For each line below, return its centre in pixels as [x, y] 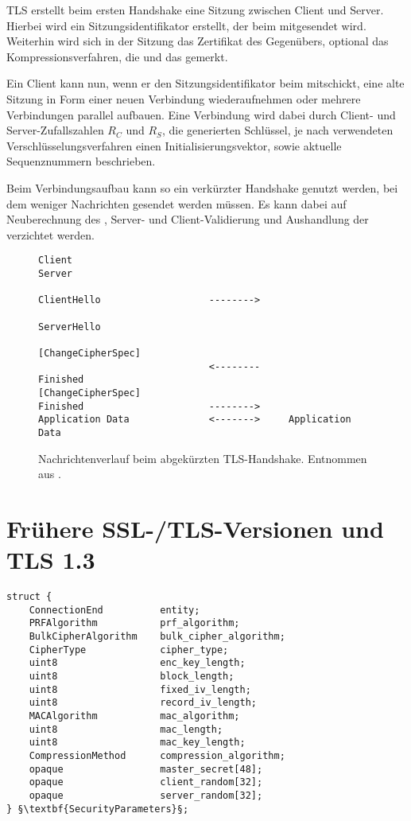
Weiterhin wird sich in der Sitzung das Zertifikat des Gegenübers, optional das [198, 41]
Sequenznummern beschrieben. [81, 161]
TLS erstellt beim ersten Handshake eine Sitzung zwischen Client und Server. [195, 10]
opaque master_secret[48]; [146, 769]
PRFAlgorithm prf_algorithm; [134, 623]
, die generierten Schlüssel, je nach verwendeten [277, 130]
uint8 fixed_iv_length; [140, 689]
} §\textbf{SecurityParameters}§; [98, 809]
